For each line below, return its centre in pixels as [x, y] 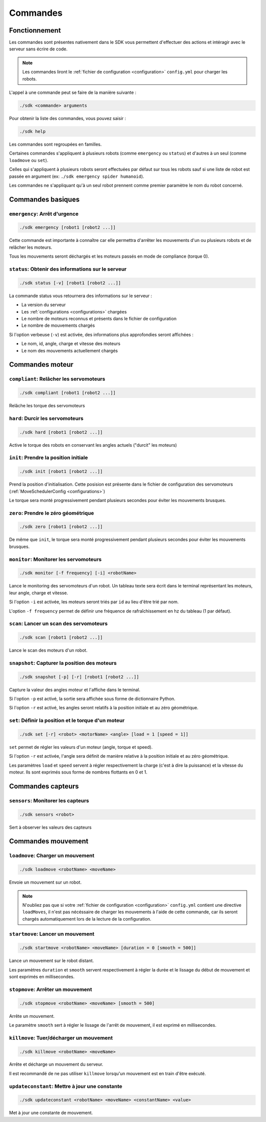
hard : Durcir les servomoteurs [46, 418]
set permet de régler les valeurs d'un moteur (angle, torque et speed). [81, 747]
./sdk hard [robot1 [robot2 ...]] [61, 432]
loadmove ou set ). [29, 160]
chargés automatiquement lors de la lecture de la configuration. [87, 919]
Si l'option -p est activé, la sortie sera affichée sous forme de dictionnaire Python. [92, 698]
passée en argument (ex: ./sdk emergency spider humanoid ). [77, 176]
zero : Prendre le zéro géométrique [51, 513]
